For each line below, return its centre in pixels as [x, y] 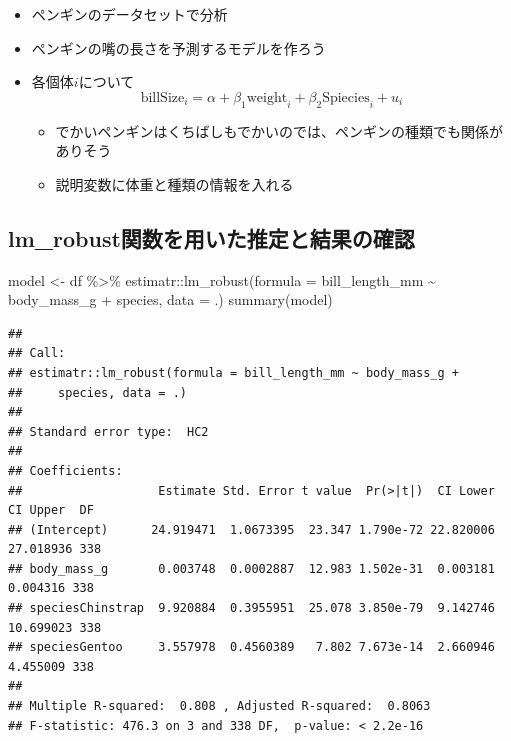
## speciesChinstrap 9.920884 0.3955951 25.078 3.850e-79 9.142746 [251, 608]
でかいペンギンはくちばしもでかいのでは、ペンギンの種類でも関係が [279, 130]
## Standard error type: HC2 [108, 431]
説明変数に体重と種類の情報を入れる [174, 183]
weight [267, 97]
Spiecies [346, 97]
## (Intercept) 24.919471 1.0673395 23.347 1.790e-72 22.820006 [251, 529]
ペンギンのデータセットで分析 [129, 14]
